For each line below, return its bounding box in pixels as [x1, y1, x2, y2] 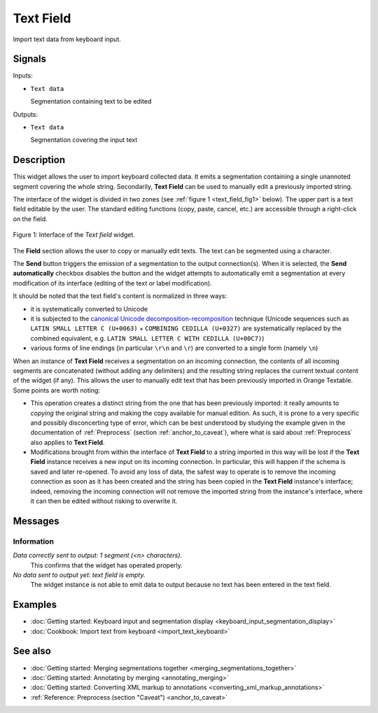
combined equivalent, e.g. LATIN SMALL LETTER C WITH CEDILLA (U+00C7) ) [30, 334, 265, 342]
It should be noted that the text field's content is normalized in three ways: [13, 292, 227, 300]
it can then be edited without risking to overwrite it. [30, 497, 178, 505]
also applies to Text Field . [30, 438, 105, 446]
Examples [13, 599, 57, 611]
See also [13, 645, 52, 657]
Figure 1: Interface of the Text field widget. [13, 231, 136, 239]
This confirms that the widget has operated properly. [30, 560, 183, 570]
